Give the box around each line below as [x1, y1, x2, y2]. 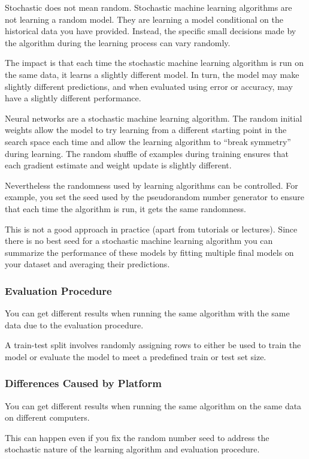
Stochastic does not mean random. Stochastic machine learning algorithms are [5, 1, 292, 13]
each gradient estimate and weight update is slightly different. [5, 159, 232, 171]
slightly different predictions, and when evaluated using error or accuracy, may [5, 80, 293, 92]
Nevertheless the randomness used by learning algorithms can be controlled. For [5, 179, 298, 191]
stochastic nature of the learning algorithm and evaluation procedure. [5, 443, 260, 455]
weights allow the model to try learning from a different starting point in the [5, 123, 287, 136]
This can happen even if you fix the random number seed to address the [5, 431, 269, 443]
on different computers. [5, 411, 90, 424]
